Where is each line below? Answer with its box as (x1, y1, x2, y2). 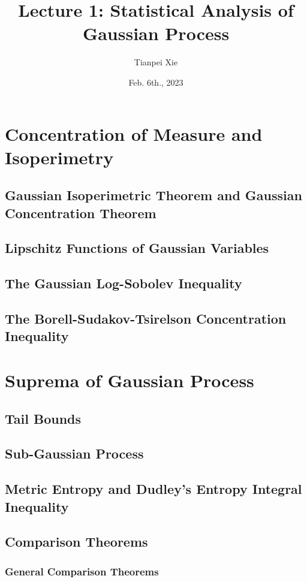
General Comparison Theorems (5, 563, 159, 578)
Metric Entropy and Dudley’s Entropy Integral (5, 480, 302, 498)
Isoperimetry (5, 144, 114, 169)
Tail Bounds (5, 409, 82, 427)
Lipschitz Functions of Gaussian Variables (5, 239, 269, 257)
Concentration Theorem (5, 203, 156, 222)
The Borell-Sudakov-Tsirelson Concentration (5, 309, 287, 327)
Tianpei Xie (134, 56, 178, 68)
